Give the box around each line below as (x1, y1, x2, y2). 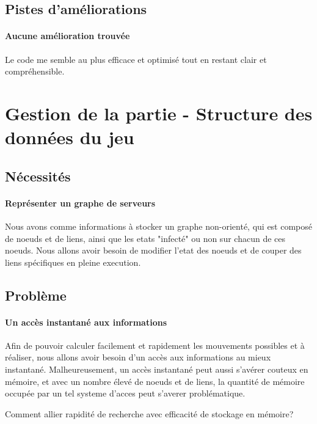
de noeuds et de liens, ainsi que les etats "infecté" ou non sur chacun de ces (5, 232, 285, 244)
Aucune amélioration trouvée (5, 29, 130, 42)
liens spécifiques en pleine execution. (5, 255, 141, 268)
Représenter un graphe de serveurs (5, 196, 156, 209)
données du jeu (5, 125, 134, 150)
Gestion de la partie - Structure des (5, 100, 313, 125)
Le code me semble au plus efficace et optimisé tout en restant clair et (5, 53, 267, 65)
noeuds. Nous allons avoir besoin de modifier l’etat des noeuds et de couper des (5, 244, 302, 257)
